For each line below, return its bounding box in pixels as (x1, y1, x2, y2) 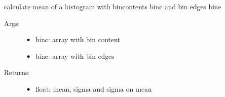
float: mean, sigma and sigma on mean (35, 83, 152, 94)
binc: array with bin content (35, 34, 120, 45)
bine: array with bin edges (35, 50, 114, 61)
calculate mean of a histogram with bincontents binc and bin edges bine (4, 1, 222, 11)
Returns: (4, 67, 30, 77)
